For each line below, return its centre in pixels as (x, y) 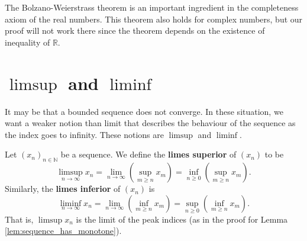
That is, (19, 219)
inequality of (28, 42)
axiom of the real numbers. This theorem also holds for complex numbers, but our (154, 19)
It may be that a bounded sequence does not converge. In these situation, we (144, 111)
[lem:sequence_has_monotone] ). (63, 231)
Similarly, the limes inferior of (63, 189)
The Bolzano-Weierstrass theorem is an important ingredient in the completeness (152, 7)
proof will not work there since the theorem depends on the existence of (135, 30)
